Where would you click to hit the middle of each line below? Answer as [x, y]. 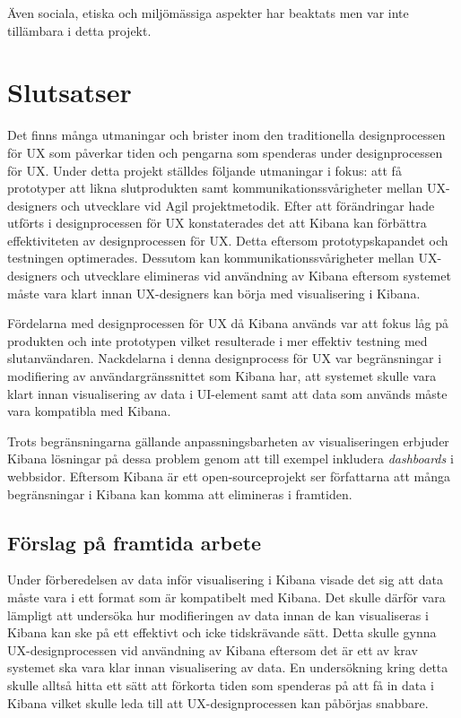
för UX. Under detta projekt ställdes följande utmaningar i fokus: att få [204, 170]
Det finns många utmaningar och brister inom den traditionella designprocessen [226, 135]
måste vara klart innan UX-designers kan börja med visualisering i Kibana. [214, 293]
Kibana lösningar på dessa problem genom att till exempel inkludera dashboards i [230, 458]
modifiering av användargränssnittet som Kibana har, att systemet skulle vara [222, 376]
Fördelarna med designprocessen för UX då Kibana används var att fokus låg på [228, 323]
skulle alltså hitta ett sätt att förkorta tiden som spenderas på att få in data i [221, 684]
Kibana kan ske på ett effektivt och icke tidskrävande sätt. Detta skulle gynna [222, 632]
